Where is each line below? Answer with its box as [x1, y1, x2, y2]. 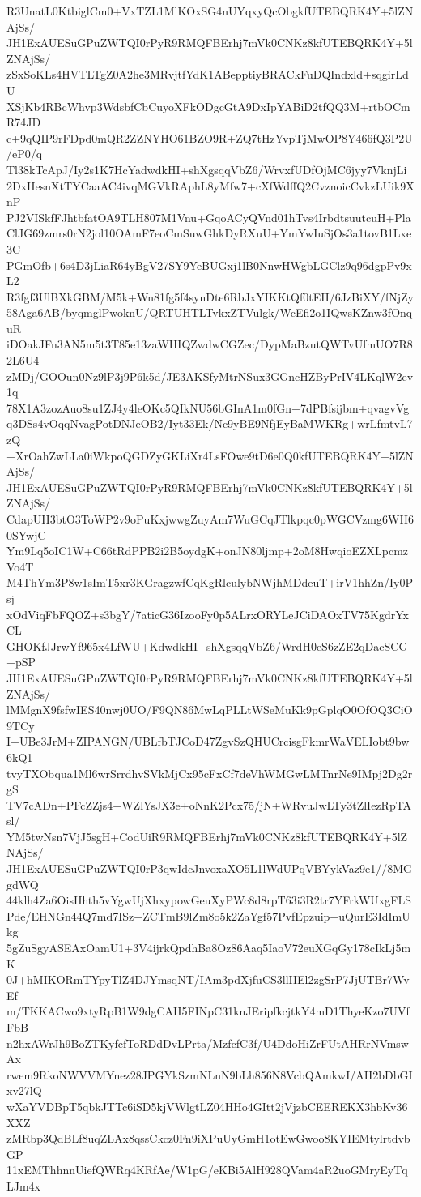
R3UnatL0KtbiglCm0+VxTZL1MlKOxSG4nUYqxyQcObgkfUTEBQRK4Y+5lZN [6, 2, 414, 19]
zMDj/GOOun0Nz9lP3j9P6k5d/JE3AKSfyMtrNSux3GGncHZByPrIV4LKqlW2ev [6, 367, 414, 384]
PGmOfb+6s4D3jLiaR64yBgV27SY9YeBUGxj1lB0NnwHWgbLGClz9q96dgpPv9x [6, 256, 412, 273]
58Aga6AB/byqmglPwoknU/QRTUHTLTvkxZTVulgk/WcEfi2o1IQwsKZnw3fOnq [6, 304, 413, 321]
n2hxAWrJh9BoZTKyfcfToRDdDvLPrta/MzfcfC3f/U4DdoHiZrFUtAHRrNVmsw [6, 1034, 409, 1051]
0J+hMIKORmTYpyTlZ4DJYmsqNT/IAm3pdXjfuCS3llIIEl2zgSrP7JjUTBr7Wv [6, 971, 410, 988]
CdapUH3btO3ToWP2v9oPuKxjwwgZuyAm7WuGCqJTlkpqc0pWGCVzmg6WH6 [6, 511, 414, 527]
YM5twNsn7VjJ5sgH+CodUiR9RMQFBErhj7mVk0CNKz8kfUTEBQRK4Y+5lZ [6, 827, 408, 844]
